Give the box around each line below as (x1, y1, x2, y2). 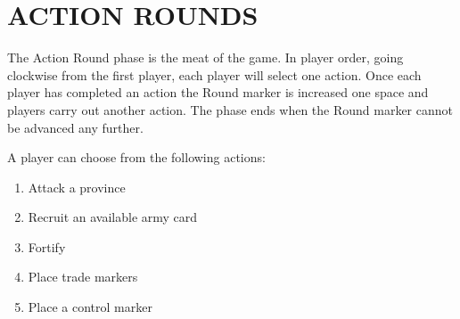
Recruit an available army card (28, 208, 198, 226)
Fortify (28, 237, 66, 256)
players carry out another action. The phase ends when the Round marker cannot (7, 100, 453, 119)
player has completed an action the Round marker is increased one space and (7, 83, 429, 102)
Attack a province (28, 177, 126, 196)
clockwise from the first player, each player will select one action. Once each (7, 65, 422, 84)
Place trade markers (28, 267, 138, 286)
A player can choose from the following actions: (7, 148, 266, 167)
